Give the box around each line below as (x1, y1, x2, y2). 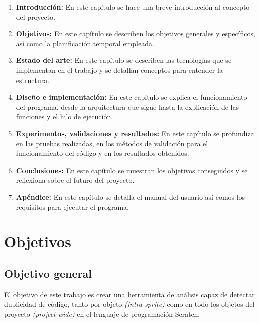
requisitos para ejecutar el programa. (16, 201, 129, 212)
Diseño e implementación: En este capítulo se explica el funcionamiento (16, 92, 247, 102)
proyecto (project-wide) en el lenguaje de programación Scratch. (4, 308, 200, 319)
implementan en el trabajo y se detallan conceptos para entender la (16, 64, 223, 75)
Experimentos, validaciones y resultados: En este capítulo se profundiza (16, 128, 254, 138)
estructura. (16, 74, 50, 85)
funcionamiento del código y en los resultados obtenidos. (16, 148, 189, 158)
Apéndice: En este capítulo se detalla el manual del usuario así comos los (16, 191, 245, 202)
